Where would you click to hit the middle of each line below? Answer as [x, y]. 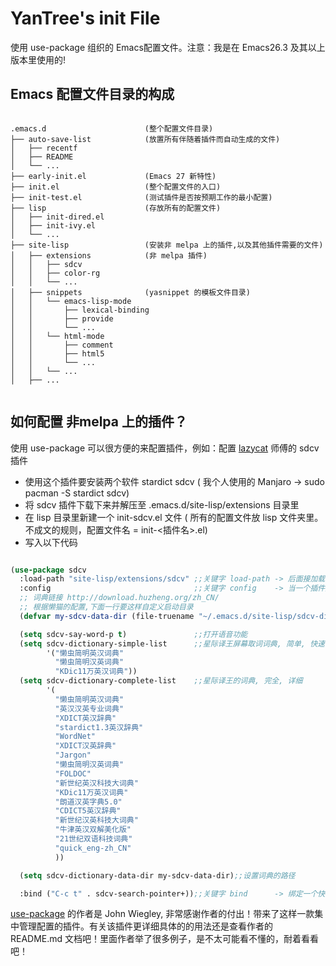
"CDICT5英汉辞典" [88, 811]
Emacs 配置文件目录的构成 [92, 94]
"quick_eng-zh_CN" [93, 848]
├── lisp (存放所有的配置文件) [116, 208]
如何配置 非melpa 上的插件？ [99, 422]
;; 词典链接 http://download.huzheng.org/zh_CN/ [119, 598]
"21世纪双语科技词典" [93, 839]
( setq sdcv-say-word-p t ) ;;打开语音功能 [133, 634]
